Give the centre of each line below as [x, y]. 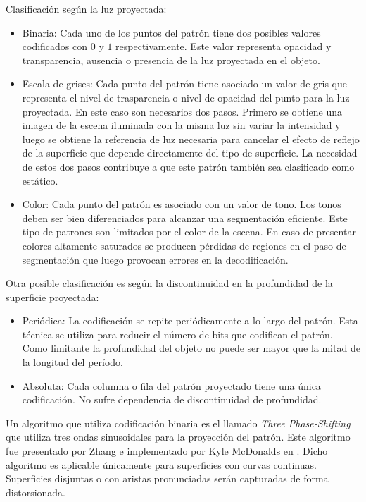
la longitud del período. [72, 362]
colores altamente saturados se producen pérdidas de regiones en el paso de [184, 245]
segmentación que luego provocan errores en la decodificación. [155, 259]
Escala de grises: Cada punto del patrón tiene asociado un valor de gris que [184, 84]
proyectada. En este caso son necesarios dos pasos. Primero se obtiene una [182, 111]
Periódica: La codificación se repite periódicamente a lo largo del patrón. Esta [190, 320]
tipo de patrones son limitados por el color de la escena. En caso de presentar [189, 232]
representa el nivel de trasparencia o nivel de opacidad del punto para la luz [186, 97]
